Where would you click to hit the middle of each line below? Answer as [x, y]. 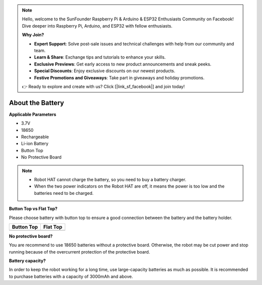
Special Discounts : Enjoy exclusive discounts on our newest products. [105, 71]
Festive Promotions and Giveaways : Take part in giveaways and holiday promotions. [119, 78]
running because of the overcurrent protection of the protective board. [80, 252]
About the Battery [36, 103]
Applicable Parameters [33, 114]
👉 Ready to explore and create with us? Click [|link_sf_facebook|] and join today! [103, 86]
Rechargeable [35, 137]
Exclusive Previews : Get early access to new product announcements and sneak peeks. [123, 64]
